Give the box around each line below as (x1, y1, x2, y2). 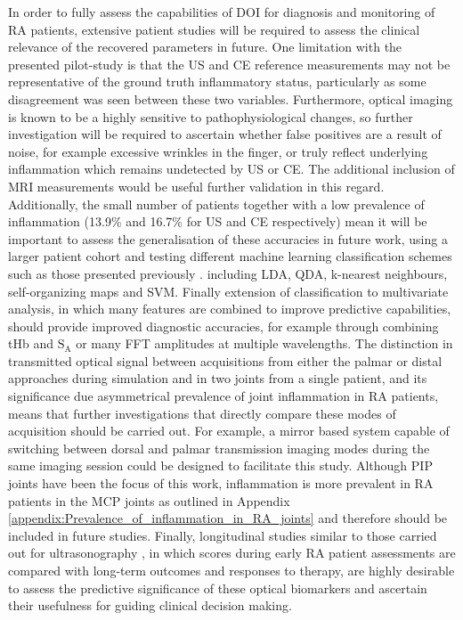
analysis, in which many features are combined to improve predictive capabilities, (8, 299, 451, 318)
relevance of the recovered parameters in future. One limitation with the (8, 37, 402, 56)
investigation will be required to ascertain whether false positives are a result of (8, 125, 442, 143)
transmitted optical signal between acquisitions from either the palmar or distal (8, 351, 443, 370)
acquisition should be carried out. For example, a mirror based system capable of (8, 421, 450, 440)
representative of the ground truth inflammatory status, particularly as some (8, 72, 426, 91)
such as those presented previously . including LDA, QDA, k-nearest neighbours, (8, 264, 448, 282)
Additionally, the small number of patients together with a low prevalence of (8, 194, 425, 213)
